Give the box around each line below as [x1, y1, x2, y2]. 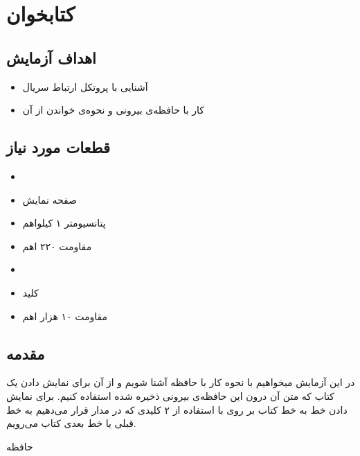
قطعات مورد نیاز [6, 137, 110, 158]
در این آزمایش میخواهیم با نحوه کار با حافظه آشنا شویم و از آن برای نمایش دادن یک [6, 375, 355, 389]
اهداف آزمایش [6, 46, 96, 68]
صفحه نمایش [22, 192, 77, 207]
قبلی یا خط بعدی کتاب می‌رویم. [6, 416, 136, 430]
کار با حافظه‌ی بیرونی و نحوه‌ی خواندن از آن [22, 103, 205, 117]
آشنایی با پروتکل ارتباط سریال [22, 79, 148, 94]
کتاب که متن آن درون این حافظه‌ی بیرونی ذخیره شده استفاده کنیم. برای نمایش [6, 388, 335, 403]
